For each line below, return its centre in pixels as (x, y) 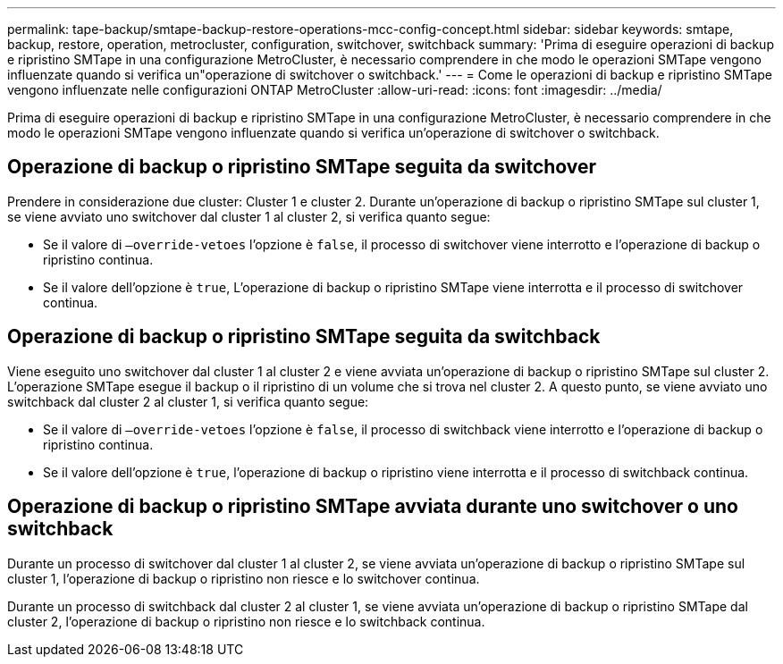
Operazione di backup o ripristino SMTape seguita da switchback (304, 337)
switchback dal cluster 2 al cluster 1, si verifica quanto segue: (188, 401)
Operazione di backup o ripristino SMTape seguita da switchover (302, 167)
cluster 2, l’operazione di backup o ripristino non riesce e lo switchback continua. (246, 621)
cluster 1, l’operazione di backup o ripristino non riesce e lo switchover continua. (244, 578)
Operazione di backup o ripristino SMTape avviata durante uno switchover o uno (373, 507)
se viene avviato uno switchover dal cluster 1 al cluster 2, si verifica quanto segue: (249, 216)
